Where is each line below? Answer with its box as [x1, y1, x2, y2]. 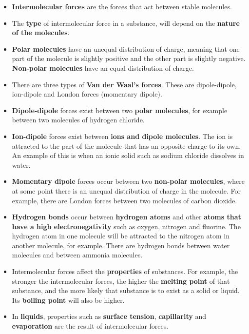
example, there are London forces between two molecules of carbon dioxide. [12, 195, 237, 205]
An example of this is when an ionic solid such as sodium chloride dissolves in [12, 150, 244, 160]
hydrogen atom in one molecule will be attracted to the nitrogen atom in [12, 231, 230, 241]
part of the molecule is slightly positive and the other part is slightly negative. [12, 53, 246, 63]
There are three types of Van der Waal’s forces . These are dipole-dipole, [12, 79, 237, 89]
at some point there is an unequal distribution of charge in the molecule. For [12, 185, 241, 196]
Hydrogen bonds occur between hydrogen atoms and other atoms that [12, 212, 241, 222]
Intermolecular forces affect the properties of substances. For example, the [12, 266, 238, 276]
